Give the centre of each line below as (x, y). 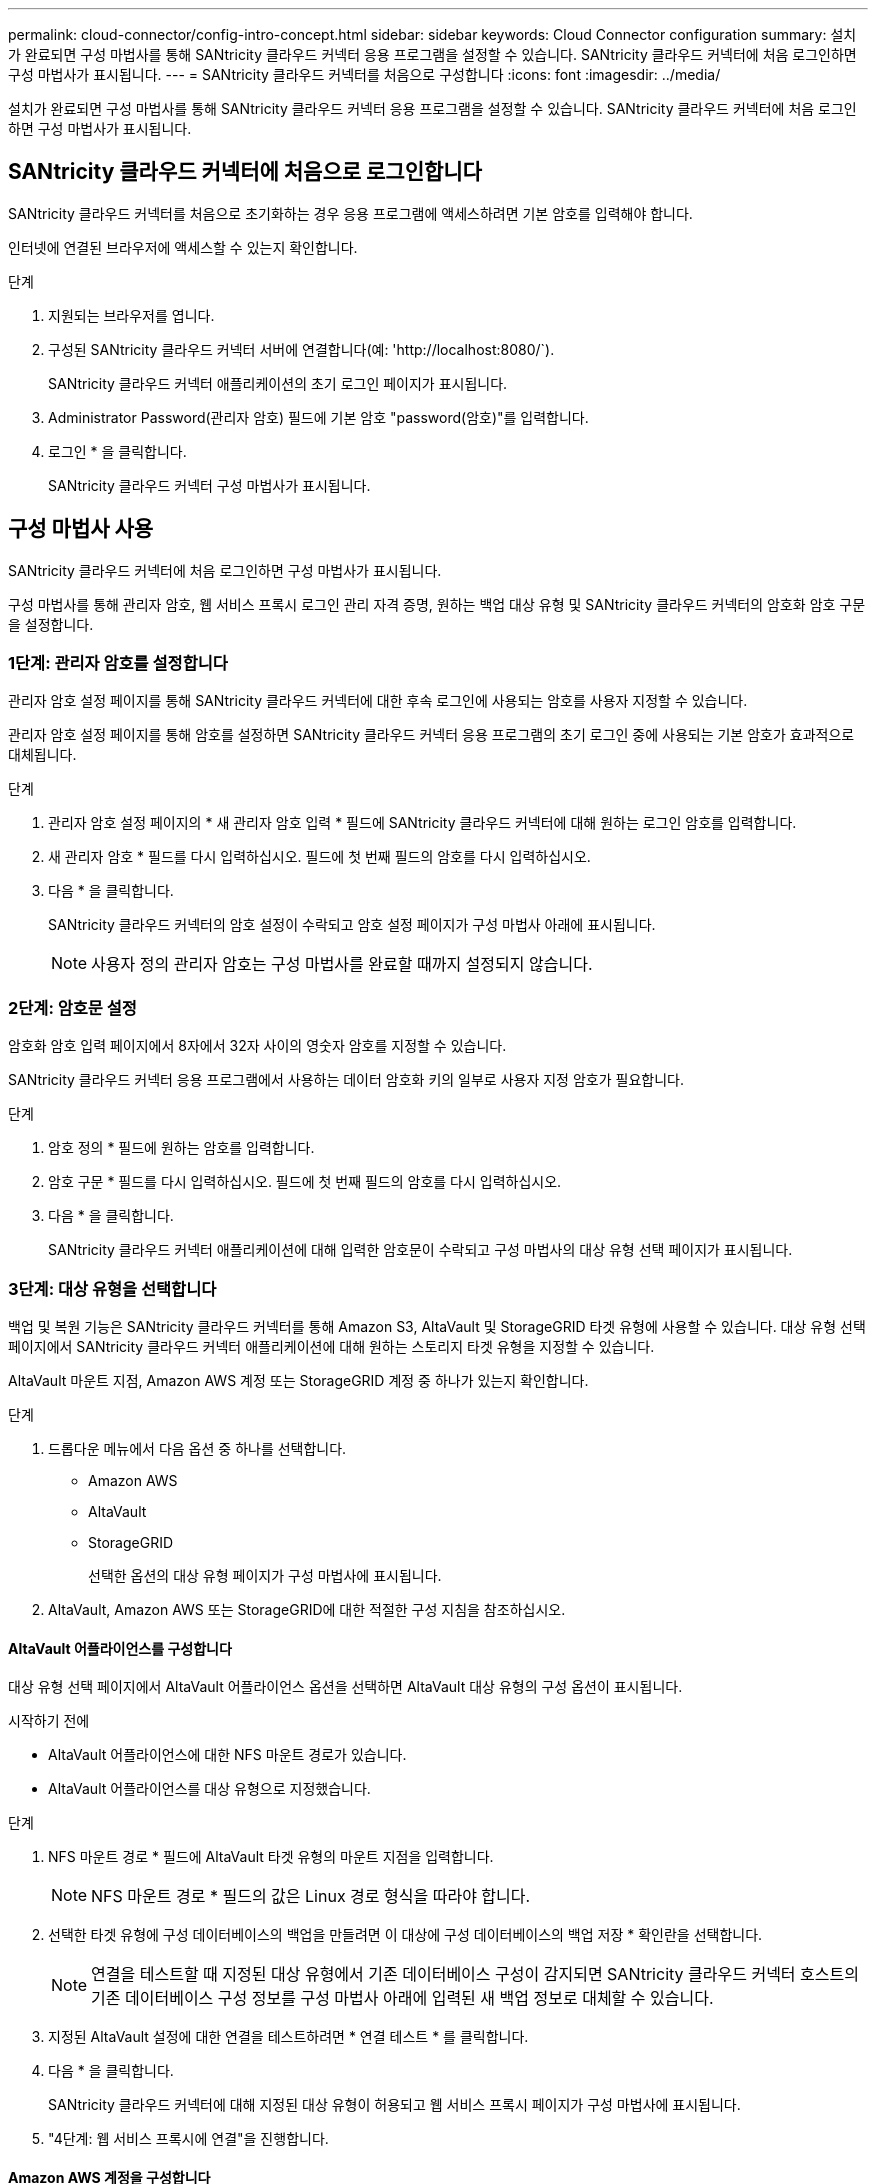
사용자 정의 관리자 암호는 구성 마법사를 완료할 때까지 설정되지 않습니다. (342, 964)
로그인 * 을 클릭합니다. (117, 451)
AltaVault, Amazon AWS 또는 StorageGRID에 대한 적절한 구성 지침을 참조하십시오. (307, 1609)
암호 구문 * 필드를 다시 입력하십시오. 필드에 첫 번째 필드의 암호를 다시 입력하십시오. (305, 1182)
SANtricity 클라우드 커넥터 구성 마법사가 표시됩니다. (209, 485)
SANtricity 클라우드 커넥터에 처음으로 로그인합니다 (245, 172)
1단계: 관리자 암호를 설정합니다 (118, 663)
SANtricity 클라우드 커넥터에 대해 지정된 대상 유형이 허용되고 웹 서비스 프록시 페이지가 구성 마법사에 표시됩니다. (394, 2105)
